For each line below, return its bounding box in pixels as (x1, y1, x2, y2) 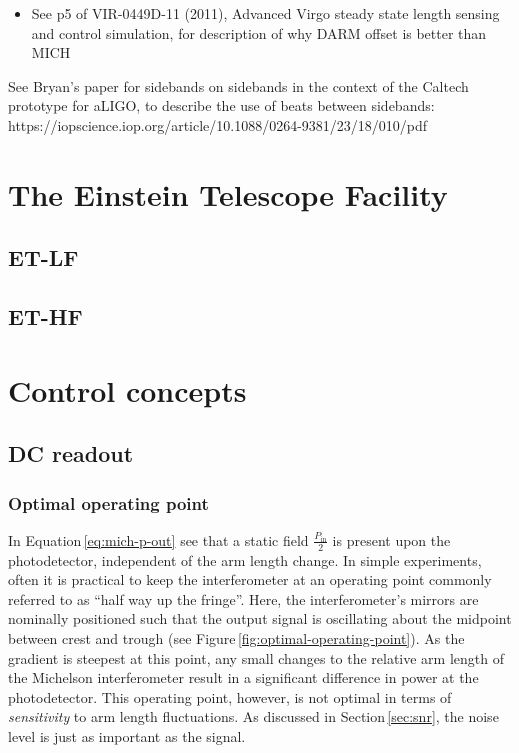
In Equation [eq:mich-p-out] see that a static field (8, 529, 309, 550)
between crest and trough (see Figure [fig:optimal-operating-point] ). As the (8, 628, 465, 649)
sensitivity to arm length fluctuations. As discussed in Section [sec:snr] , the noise (8, 706, 499, 727)
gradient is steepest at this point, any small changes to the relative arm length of (8, 647, 504, 668)
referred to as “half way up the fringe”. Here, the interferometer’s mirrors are (8, 588, 479, 609)
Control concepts (8, 369, 247, 410)
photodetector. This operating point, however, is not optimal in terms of (8, 686, 452, 707)
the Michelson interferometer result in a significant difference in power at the (8, 667, 479, 688)
